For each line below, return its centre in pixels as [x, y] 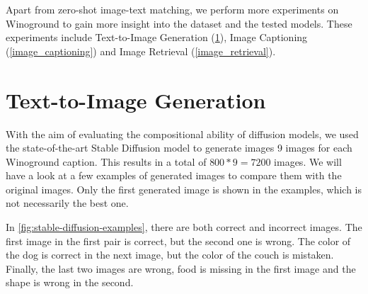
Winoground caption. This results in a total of [106, 161]
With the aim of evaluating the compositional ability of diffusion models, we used [182, 134]
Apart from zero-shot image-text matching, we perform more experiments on [172, 9]
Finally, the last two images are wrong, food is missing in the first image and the [181, 268]
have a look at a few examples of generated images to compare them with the [174, 175]
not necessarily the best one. [67, 203]
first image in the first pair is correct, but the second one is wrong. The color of [178, 241]
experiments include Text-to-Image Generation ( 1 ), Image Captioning [157, 37]
